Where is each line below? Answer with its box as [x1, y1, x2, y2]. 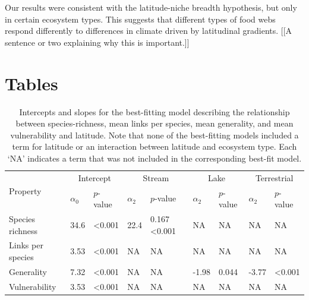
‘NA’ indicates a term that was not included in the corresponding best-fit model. [7, 151, 302, 164]
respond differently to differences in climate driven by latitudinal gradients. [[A [5, 24, 292, 37]
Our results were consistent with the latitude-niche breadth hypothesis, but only [5, 1, 297, 13]
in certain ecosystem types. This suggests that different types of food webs [5, 12, 276, 25]
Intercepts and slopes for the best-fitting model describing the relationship [19, 105, 290, 118]
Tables [5, 71, 58, 95]
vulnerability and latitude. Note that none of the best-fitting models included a [10, 128, 299, 141]
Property [9, 184, 42, 197]
